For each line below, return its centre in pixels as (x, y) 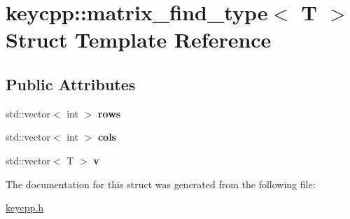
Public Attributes (71, 84)
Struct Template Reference (139, 40)
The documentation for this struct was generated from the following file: (161, 184)
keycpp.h (25, 207)
